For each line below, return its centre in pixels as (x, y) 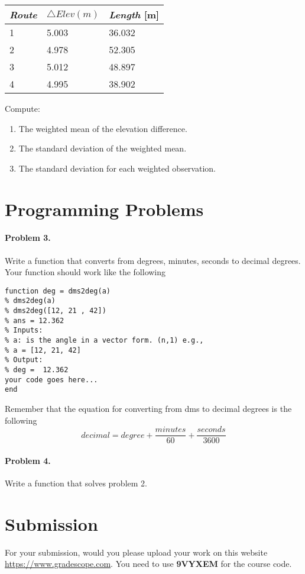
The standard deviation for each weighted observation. (117, 168)
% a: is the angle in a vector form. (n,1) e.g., (104, 341)
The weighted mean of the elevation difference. (103, 128)
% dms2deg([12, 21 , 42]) (56, 311)
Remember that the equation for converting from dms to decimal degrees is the (148, 408)
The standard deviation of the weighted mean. (103, 148)
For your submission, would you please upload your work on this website (136, 552)
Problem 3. (28, 238)
